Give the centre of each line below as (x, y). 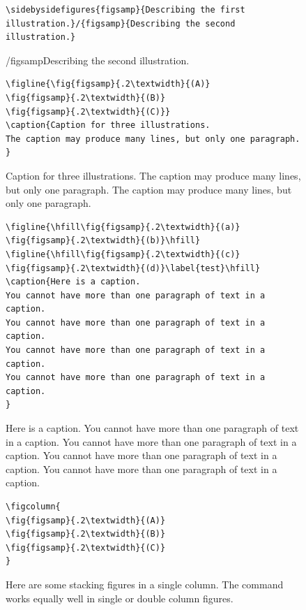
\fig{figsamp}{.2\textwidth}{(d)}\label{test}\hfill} (133, 268)
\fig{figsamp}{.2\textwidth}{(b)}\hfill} (103, 241)
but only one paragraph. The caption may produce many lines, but (149, 189)
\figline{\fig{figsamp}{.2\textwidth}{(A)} (108, 84)
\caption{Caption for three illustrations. (108, 125)
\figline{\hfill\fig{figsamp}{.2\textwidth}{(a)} (123, 227)
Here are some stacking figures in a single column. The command (145, 584)
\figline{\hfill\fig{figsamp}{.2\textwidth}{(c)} (123, 254)
